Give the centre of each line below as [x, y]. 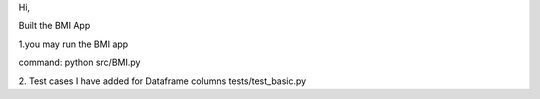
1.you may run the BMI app [73, 44]
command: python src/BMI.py [79, 62]
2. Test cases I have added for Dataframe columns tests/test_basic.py [162, 81]
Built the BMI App [54, 26]
